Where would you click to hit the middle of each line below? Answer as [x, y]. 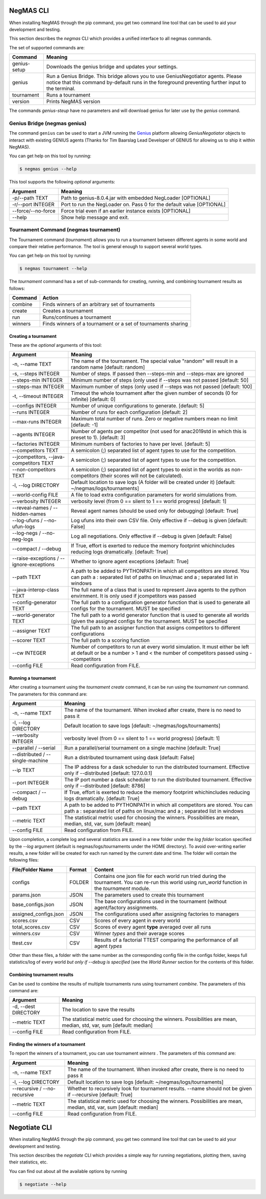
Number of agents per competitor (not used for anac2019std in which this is [159, 432]
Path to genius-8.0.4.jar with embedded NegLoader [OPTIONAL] [136, 198]
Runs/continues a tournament [77, 317]
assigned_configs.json [38, 914]
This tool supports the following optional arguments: [62, 182]
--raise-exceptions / [35, 558]
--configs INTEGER [34, 406]
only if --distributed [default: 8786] [105, 786]
